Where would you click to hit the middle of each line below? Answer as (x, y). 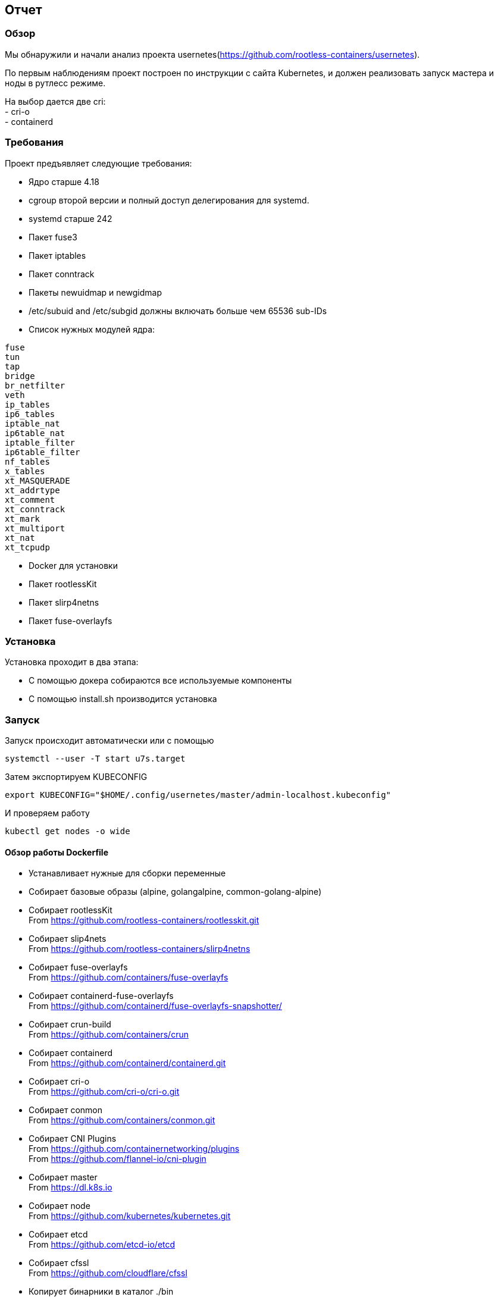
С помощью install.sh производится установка (123, 699)
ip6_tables (30, 414)
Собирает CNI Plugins (73, 1139)
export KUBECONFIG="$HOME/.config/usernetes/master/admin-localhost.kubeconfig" (198, 795)
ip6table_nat (35, 433)
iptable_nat (32, 423)
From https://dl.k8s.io (71, 1188)
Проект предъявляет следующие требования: (98, 163)
